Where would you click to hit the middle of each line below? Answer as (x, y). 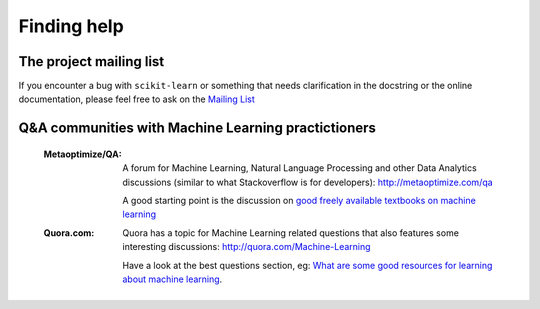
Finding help (71, 26)
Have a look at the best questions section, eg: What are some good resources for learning (307, 265)
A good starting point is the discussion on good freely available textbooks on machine (299, 201)
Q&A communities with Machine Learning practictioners (197, 128)
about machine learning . (172, 279)
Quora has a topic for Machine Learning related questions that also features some (291, 232)
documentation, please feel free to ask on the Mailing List (136, 99)
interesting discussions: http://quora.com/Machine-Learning (246, 247)
